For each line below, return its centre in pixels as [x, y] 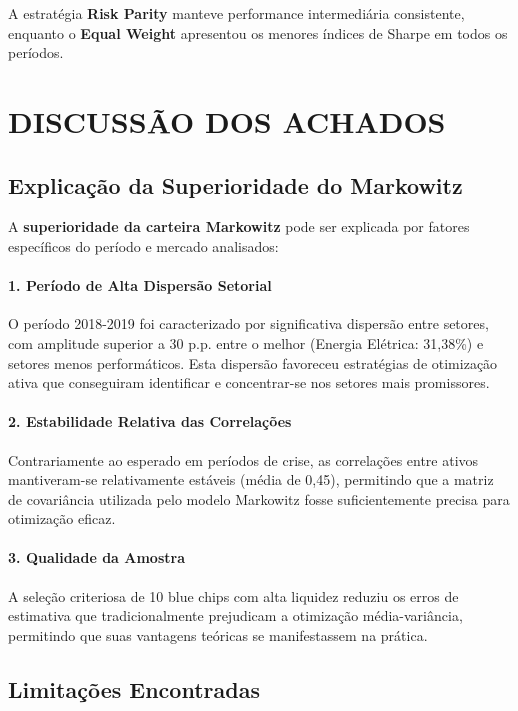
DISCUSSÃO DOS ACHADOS [227, 120]
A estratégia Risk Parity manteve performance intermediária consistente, [236, 13]
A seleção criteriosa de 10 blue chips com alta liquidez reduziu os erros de [233, 595]
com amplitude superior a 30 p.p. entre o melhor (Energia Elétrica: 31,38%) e [246, 342]
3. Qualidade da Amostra [96, 557]
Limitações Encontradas [134, 688]
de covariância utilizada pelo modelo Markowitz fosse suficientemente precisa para [259, 498]
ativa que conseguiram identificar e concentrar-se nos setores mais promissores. [249, 382]
